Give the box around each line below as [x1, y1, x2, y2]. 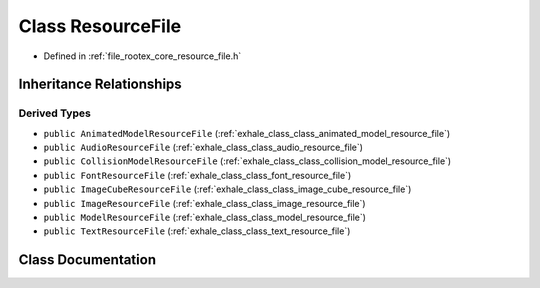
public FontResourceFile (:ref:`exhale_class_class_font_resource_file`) [43, 169, 352, 181]
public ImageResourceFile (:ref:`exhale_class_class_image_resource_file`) [43, 197, 366, 209]
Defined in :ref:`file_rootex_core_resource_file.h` [43, 50, 242, 62]
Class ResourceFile [18, 15, 182, 37]
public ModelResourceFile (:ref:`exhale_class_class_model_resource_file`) [43, 211, 367, 224]
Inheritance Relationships [18, 76, 182, 93]
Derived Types [18, 106, 92, 120]
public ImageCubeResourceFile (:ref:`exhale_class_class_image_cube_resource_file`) [43, 183, 412, 195]
